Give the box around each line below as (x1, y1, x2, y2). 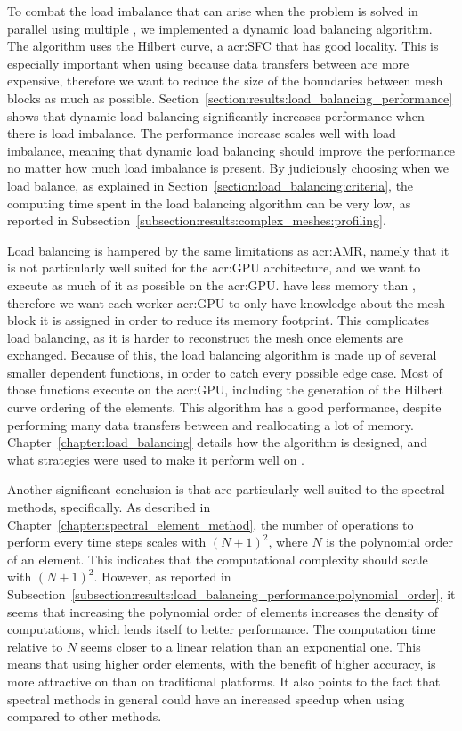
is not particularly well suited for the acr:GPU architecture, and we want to (7, 258, 421, 277)
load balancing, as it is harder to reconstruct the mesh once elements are (7, 328, 404, 346)
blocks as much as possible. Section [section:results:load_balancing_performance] (7, 88, 453, 107)
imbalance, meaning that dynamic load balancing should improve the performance (7, 141, 456, 159)
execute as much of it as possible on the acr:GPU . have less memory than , (7, 275, 416, 294)
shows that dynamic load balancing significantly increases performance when (7, 106, 425, 125)
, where (268, 532, 308, 551)
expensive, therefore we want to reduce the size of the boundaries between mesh (7, 71, 443, 90)
